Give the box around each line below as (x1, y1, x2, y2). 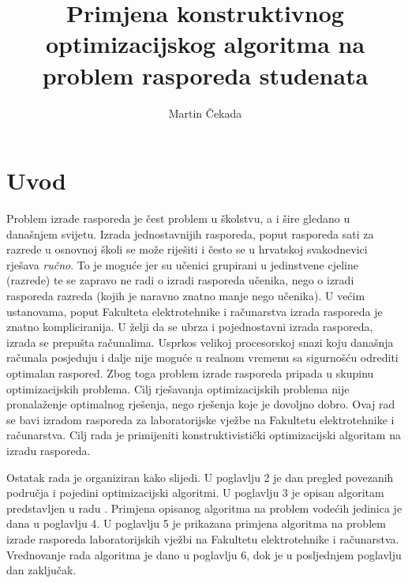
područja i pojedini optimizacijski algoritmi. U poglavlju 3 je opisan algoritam (6, 484, 384, 501)
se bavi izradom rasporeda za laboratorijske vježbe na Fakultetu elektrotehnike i (6, 411, 395, 427)
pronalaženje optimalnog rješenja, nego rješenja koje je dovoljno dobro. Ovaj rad (6, 396, 395, 412)
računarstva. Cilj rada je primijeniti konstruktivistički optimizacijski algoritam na (6, 427, 401, 443)
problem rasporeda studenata (42, 58, 369, 91)
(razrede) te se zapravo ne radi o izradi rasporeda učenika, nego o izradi (6, 272, 354, 288)
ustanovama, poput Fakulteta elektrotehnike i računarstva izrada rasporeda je (6, 303, 383, 319)
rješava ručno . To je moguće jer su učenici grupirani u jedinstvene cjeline (6, 256, 358, 273)
